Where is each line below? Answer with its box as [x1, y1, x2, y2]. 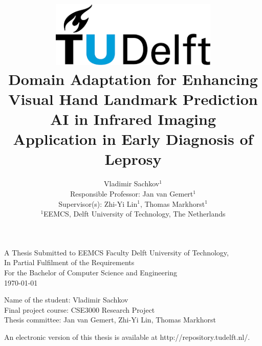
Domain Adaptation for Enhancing [8, 68, 258, 89]
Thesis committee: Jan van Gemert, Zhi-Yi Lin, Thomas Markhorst [4, 314, 216, 325]
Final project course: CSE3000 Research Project [4, 304, 155, 315]
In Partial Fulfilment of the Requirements [4, 257, 135, 268]
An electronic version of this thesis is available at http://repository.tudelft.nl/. [4, 331, 250, 342]
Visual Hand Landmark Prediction [8, 88, 258, 109]
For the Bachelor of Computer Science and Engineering [4, 267, 177, 277]
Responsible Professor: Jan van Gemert [70, 188, 193, 199]
